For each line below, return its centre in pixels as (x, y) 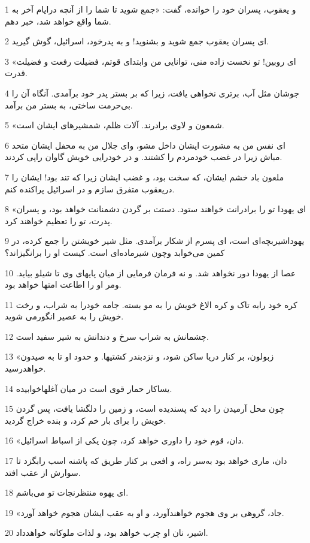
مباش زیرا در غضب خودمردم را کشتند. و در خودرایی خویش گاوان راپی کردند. (144, 157)
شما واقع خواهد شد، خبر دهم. (58, 21)
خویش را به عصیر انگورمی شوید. (64, 316)
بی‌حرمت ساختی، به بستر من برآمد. (69, 105)
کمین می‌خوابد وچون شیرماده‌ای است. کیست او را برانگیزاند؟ (115, 252)
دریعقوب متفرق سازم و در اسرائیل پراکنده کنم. (90, 188)
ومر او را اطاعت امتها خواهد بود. (63, 284)
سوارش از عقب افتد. (43, 472)
